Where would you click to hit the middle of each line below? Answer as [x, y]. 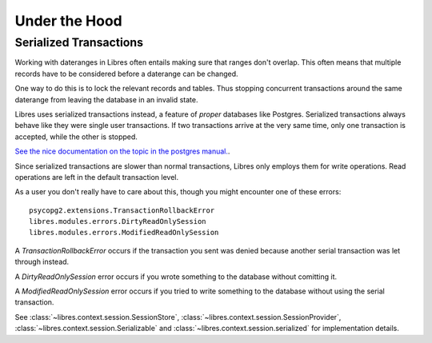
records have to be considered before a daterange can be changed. [127, 74]
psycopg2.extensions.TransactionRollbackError [122, 210]
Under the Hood [69, 21]
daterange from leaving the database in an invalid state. [106, 99]
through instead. [42, 262]
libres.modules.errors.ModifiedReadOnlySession [124, 233]
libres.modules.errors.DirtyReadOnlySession [118, 221]
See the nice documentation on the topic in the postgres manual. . [122, 151]
